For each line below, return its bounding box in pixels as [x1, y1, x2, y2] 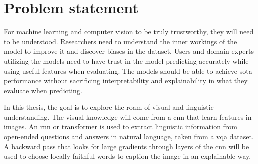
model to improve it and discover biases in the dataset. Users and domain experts [4, 46, 254, 56]
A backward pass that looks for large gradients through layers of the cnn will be [4, 141, 249, 151]
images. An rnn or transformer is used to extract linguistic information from [4, 121, 238, 132]
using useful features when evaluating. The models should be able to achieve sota [4, 65, 252, 76]
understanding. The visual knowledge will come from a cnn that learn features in [4, 111, 252, 122]
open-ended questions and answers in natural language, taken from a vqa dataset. [4, 131, 254, 142]
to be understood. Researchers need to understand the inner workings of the [4, 36, 237, 46]
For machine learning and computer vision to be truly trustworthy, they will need [4, 26, 254, 37]
